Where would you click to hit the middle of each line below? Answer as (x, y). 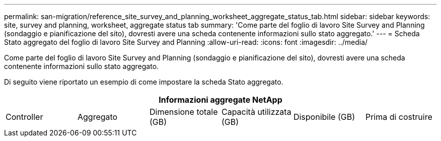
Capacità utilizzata (256, 112)
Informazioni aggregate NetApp (220, 100)
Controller (24, 117)
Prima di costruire (399, 117)
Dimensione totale (183, 112)
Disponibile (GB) (324, 117)
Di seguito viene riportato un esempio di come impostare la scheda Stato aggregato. (144, 82)
